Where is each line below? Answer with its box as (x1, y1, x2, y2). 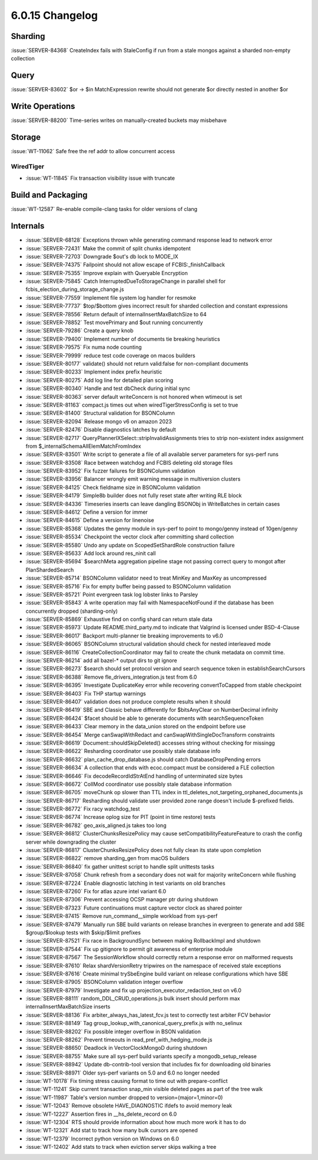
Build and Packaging (11, 190, 88, 200)
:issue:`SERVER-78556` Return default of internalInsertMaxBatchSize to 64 (25, 310, 207, 318)
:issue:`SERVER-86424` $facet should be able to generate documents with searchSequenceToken (25, 715, 264, 722)
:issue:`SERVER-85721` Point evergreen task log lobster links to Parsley (25, 591, 198, 598)
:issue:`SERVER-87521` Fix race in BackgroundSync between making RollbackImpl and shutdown (25, 937, 261, 944)
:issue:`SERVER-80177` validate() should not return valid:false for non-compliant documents (25, 360, 249, 367)
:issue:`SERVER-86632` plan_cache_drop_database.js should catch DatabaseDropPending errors (25, 756, 261, 763)
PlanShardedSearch (25, 566, 74, 573)
